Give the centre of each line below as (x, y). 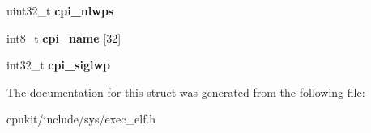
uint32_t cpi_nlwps (60, 10)
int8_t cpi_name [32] (64, 37)
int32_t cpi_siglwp (58, 65)
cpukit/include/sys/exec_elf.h (81, 119)
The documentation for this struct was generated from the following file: (186, 91)
